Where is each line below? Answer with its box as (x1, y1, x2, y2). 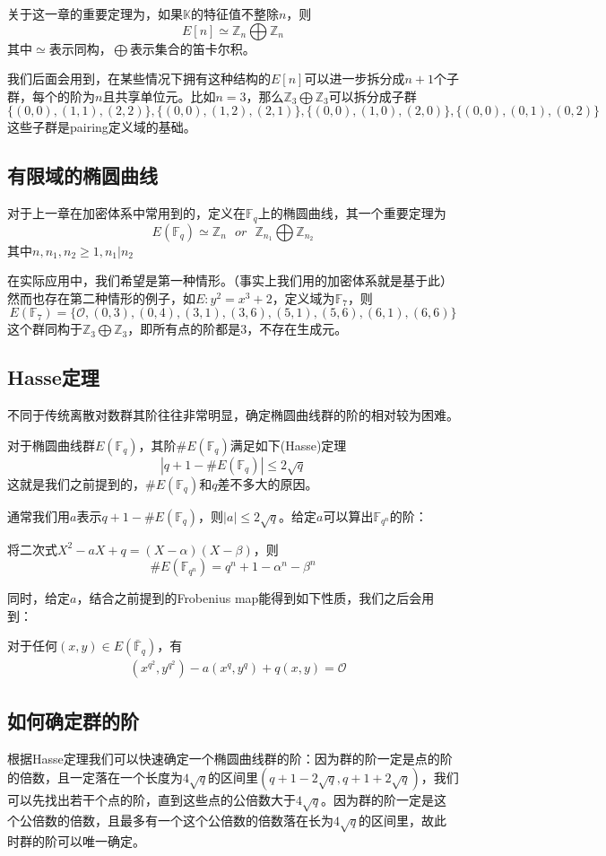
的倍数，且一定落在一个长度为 (7, 768, 183, 787)
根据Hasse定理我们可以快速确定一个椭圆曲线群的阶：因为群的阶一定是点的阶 (7, 748, 453, 767)
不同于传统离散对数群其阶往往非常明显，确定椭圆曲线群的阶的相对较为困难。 (7, 406, 459, 424)
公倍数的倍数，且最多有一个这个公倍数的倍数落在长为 (19, 810, 333, 829)
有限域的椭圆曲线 (7, 162, 158, 189)
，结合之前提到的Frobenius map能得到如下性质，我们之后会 (76, 589, 422, 607)
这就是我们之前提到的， (7, 474, 145, 493)
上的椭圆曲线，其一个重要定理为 (257, 204, 446, 223)
